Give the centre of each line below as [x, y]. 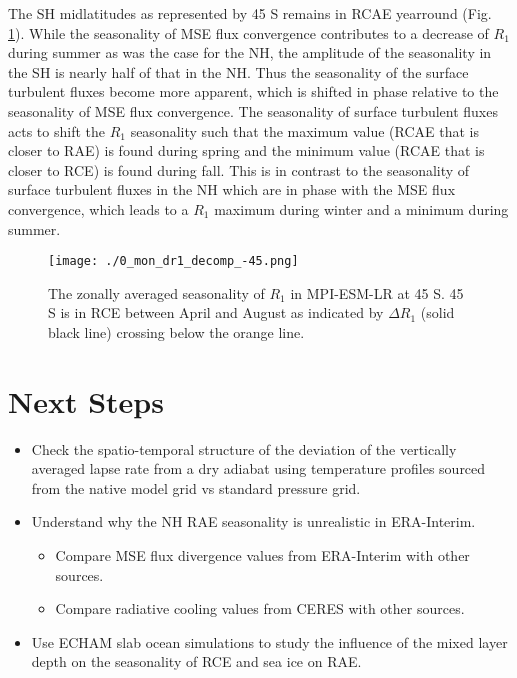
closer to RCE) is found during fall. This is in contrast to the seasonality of [239, 169]
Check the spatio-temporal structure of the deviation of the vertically [244, 448]
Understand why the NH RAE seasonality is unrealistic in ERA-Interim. [253, 521]
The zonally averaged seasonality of [156, 292]
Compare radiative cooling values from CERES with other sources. [260, 608]
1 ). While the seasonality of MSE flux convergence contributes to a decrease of [248, 32]
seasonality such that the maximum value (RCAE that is [304, 130]
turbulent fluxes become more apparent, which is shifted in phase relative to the [253, 91]
